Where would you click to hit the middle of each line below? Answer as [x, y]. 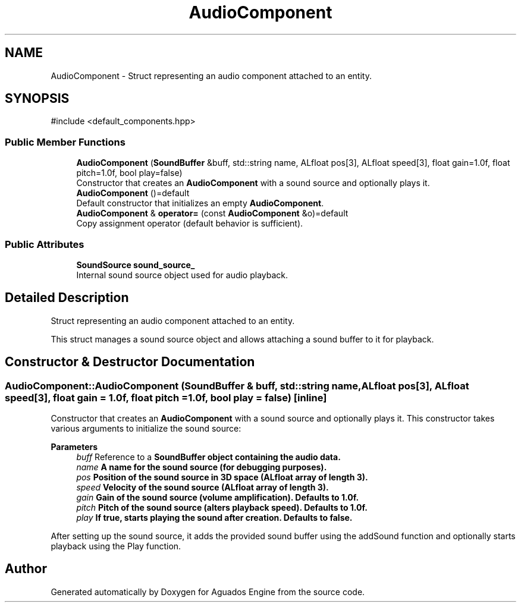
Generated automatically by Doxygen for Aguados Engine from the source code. [208, 592]
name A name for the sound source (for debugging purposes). [202, 467]
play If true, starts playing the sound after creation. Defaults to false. [214, 518]
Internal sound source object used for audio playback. [182, 275]
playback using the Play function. [116, 546]
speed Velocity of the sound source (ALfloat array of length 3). [203, 487]
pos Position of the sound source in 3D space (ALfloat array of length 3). [222, 477]
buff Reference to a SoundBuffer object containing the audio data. [208, 457]
